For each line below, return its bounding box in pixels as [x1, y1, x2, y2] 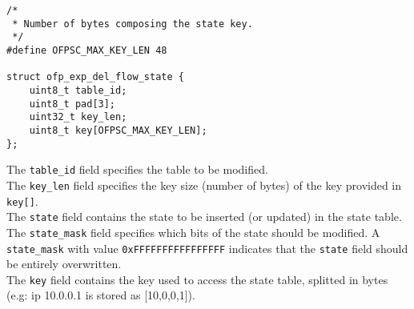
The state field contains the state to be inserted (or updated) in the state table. [6, 208, 402, 225]
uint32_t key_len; [29, 111, 127, 123]
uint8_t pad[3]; [29, 98, 116, 110]
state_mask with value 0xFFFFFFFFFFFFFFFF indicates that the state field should [6, 239, 408, 256]
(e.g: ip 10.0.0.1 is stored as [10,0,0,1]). [6, 287, 195, 303]
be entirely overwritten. [6, 255, 122, 272]
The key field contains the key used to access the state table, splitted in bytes [6, 271, 388, 287]
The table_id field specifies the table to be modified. [6, 161, 268, 178]
